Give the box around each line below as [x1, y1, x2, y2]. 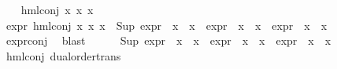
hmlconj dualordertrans [6, 47, 121, 64]
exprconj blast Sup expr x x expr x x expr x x [6, 32, 331, 49]
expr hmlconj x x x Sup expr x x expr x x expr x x [6, 16, 328, 33]
